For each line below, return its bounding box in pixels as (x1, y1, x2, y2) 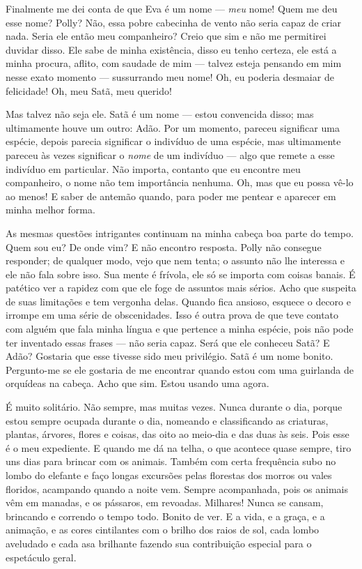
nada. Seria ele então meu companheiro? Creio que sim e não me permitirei (6, 29, 326, 43)
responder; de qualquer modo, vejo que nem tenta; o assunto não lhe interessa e (6, 253, 345, 268)
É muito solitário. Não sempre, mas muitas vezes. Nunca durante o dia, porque (6, 400, 343, 414)
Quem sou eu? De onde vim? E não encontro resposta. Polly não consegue (6, 239, 322, 254)
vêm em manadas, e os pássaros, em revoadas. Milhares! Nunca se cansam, (6, 495, 324, 510)
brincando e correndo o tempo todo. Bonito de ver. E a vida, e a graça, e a (6, 508, 325, 523)
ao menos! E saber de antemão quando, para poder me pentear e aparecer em (6, 188, 336, 203)
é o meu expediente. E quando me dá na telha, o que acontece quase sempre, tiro (6, 440, 352, 455)
